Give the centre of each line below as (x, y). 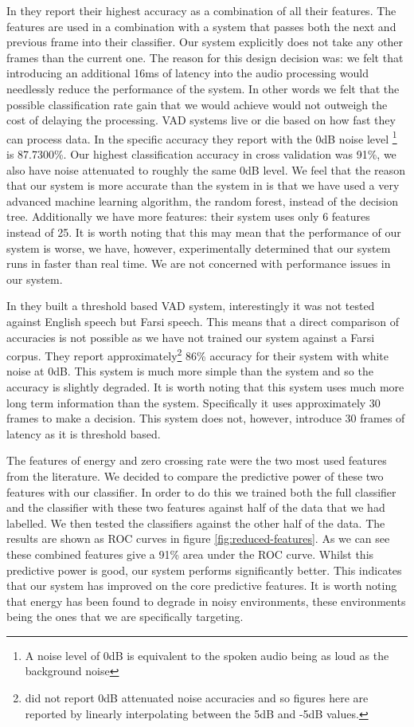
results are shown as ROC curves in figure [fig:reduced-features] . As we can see (198, 538)
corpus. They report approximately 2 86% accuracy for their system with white (198, 354)
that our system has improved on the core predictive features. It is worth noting (202, 586)
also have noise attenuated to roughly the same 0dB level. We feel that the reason (206, 169)
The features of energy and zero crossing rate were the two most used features (197, 460)
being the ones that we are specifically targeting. (125, 617)
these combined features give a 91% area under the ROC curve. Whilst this (190, 554)
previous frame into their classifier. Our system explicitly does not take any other (205, 42)
